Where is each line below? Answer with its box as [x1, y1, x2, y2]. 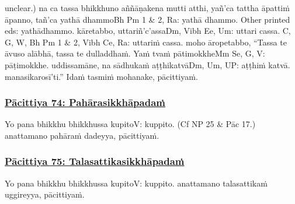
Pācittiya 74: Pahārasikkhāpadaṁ [5, 95, 165, 110]
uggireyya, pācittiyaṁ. [5, 188, 85, 201]
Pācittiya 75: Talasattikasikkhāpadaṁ [5, 154, 185, 168]
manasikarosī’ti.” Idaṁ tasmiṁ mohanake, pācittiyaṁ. [5, 70, 198, 82]
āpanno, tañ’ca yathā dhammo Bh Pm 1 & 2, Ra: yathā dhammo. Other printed [5, 13, 290, 25]
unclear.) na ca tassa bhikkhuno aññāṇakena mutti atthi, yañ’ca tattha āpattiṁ [5, 2, 290, 13]
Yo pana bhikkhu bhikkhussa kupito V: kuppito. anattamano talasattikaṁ [5, 177, 268, 189]
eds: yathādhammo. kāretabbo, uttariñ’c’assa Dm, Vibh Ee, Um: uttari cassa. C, [5, 24, 291, 37]
